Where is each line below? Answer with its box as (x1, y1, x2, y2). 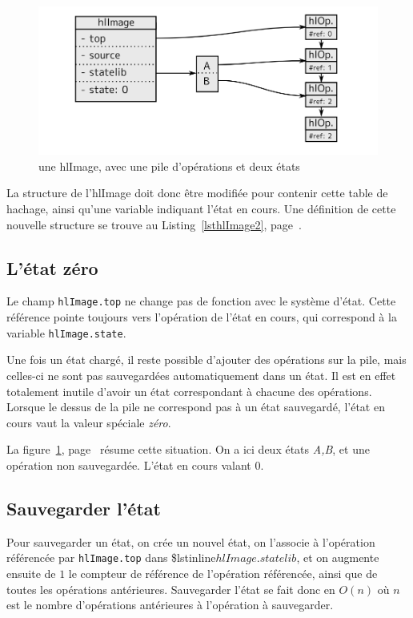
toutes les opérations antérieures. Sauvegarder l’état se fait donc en (6, 580, 335, 597)
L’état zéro (6, 255, 98, 280)
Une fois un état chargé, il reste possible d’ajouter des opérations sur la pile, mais (6, 351, 407, 368)
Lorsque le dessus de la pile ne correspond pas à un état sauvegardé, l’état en (6, 398, 385, 415)
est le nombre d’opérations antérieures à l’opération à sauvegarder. (6, 596, 334, 613)
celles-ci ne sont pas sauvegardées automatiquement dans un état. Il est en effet (6, 366, 396, 383)
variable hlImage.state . (6, 324, 126, 341)
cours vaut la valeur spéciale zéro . (6, 414, 171, 430)
